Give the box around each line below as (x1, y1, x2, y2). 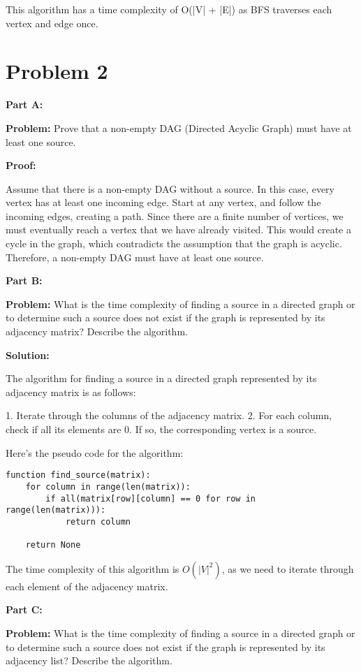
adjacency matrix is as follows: (6, 384, 136, 399)
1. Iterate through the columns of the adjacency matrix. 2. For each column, (6, 408, 332, 423)
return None (25, 540, 81, 550)
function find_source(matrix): (6, 470, 151, 481)
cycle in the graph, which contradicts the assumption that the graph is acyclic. (6, 236, 342, 251)
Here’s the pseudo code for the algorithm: (6, 445, 184, 460)
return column (65, 516, 131, 527)
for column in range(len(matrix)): (25, 481, 191, 492)
